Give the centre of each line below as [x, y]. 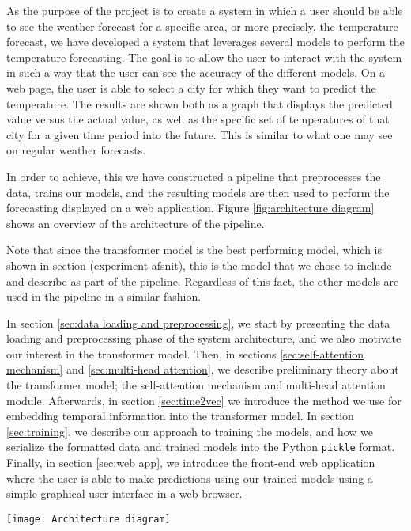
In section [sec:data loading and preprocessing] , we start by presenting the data [198, 322]
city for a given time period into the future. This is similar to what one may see [200, 134]
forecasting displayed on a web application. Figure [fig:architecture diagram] [190, 208]
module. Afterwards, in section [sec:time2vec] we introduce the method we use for [204, 400]
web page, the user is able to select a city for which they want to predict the [191, 87]
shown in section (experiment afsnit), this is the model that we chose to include [199, 265]
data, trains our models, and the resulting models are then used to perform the [198, 192]
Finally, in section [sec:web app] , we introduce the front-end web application [191, 463]
